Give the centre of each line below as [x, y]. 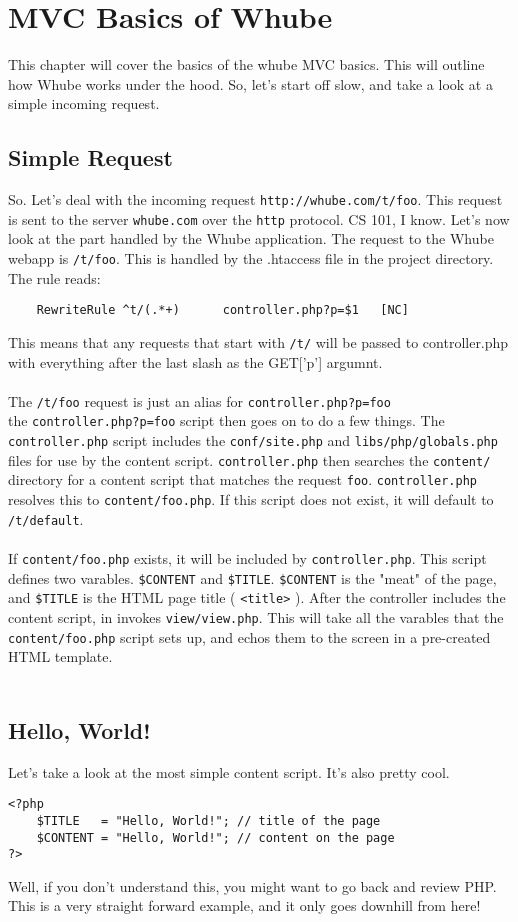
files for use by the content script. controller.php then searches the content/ [249, 459]
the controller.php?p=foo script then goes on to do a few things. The [226, 420]
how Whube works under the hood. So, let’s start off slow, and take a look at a [250, 83]
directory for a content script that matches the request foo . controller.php [243, 479]
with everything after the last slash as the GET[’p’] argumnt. [195, 361]
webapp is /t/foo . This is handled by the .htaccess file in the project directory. [251, 258]
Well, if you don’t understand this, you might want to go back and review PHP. [252, 885]
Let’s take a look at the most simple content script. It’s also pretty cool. [229, 771]
